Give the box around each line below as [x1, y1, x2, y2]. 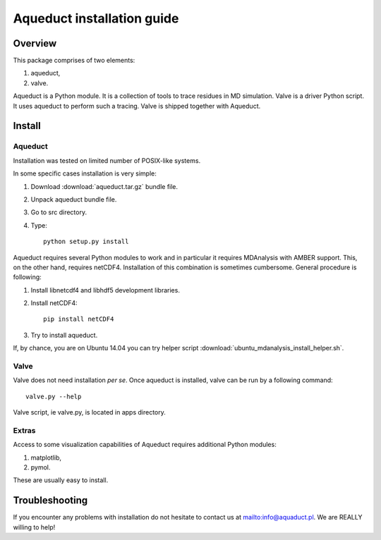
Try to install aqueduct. [30, 331, 98, 339]
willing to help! [13, 522, 56, 532]
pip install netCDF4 [43, 315, 114, 324]
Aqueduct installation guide [13, 11, 179, 26]
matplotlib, [30, 453, 62, 462]
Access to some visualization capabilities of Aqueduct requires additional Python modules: [13, 441, 277, 449]
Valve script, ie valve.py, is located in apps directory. [13, 408, 166, 417]
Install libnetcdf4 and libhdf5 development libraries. [30, 286, 180, 294]
